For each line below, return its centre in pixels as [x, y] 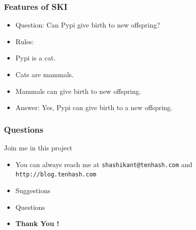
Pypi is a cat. [36, 58]
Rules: [25, 41]
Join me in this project [38, 147]
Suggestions [33, 190]
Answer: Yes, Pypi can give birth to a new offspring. [94, 107]
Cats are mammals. [45, 74]
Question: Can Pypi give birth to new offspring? [88, 25]
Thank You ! [37, 223]
